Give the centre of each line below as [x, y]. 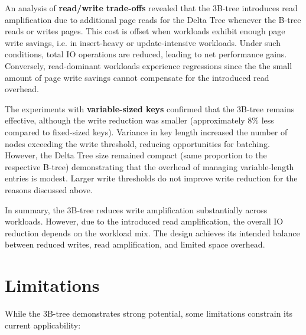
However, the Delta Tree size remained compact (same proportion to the [136, 155]
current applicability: [43, 325]
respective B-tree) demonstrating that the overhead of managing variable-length [149, 166]
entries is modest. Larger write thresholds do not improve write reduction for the [151, 178]
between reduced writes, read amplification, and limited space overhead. [135, 244]
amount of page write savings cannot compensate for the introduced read [137, 77]
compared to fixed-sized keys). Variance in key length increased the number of [146, 131]
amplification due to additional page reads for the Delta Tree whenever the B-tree [153, 19]
